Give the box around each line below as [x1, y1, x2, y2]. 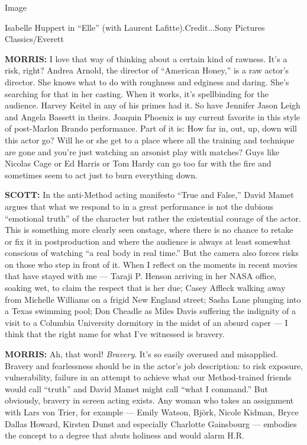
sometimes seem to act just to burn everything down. [5, 168, 198, 181]
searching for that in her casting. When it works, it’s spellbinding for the [5, 87, 269, 100]
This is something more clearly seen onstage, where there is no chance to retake [5, 223, 293, 236]
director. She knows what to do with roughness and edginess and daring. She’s [5, 75, 289, 88]
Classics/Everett [5, 33, 64, 45]
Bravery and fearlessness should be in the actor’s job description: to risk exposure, [5, 359, 303, 372]
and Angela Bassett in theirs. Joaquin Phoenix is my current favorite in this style [5, 110, 300, 123]
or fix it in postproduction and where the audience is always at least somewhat [5, 235, 291, 247]
